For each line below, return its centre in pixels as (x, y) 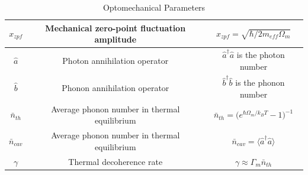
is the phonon (260, 82)
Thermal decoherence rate (115, 161)
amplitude (115, 39)
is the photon (261, 55)
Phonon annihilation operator (115, 87)
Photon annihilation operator (115, 60)
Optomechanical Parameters (154, 7)
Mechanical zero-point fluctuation (115, 27)
